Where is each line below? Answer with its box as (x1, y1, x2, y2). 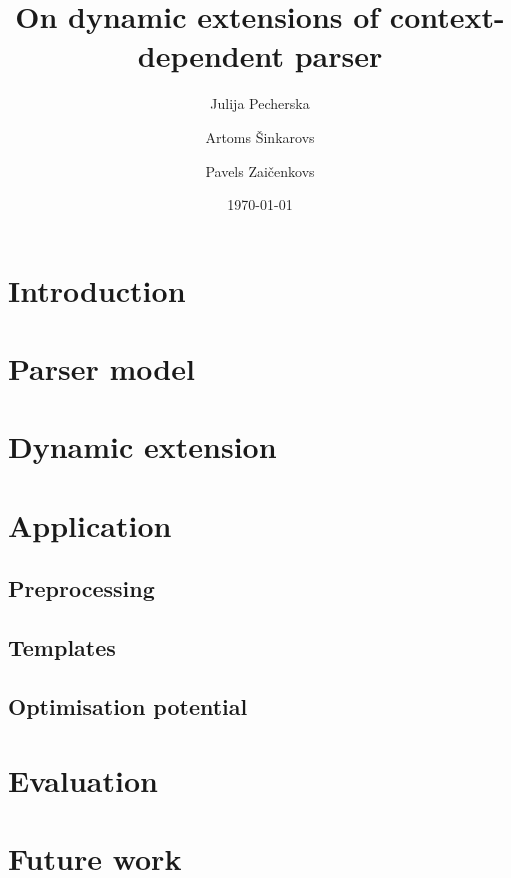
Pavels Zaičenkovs (205, 160, 315, 181)
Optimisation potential (8, 690, 248, 721)
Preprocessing (8, 573, 155, 604)
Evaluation (8, 759, 158, 800)
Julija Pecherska (210, 93, 310, 114)
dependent (137, 35, 284, 76)
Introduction (8, 269, 186, 310)
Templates (8, 632, 116, 663)
